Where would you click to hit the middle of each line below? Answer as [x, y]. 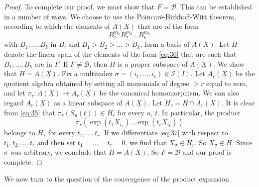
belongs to [20, 133]
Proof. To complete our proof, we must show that [79, 6]
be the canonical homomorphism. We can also [169, 93]
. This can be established [214, 6]
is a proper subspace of [153, 63]
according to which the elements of [57, 26]
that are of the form [168, 26]
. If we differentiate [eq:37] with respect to [164, 133]
